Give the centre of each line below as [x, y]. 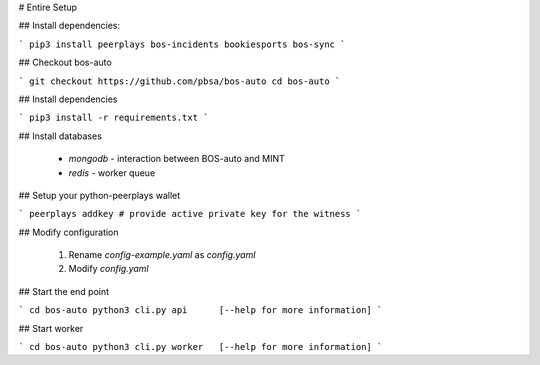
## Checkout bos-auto [65, 62]
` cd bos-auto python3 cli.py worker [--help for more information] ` [200, 347]
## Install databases [60, 136]
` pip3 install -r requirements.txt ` [113, 118]
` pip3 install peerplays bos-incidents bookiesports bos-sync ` [182, 44]
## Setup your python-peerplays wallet [99, 195]
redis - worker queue [112, 172]
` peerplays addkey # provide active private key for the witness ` [190, 214]
